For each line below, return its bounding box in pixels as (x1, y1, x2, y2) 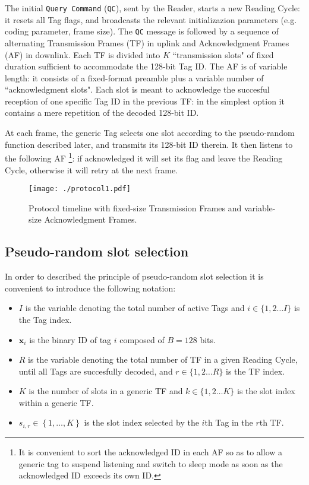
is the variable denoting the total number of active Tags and (25, 302, 245, 314)
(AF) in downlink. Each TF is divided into (5, 48, 160, 61)
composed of (119, 333, 165, 345)
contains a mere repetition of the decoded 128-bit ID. (5, 106, 199, 119)
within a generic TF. (18, 396, 94, 408)
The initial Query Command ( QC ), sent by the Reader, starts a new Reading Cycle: (5, 2, 300, 14)
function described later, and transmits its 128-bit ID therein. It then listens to (5, 138, 293, 150)
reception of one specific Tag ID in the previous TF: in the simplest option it (5, 94, 285, 107)
